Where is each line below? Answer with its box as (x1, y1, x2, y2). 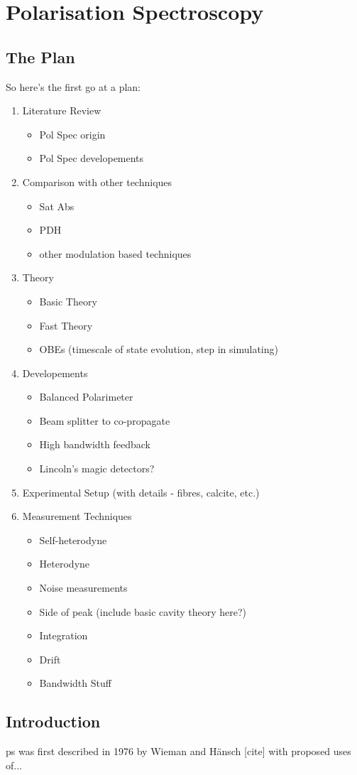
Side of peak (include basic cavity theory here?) (39, 604, 247, 619)
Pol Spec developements (39, 151, 144, 166)
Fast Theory (39, 318, 93, 332)
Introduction (6, 710, 101, 732)
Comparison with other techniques (22, 174, 172, 189)
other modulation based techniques (39, 246, 192, 261)
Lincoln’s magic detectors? (39, 461, 155, 476)
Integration (39, 628, 88, 643)
